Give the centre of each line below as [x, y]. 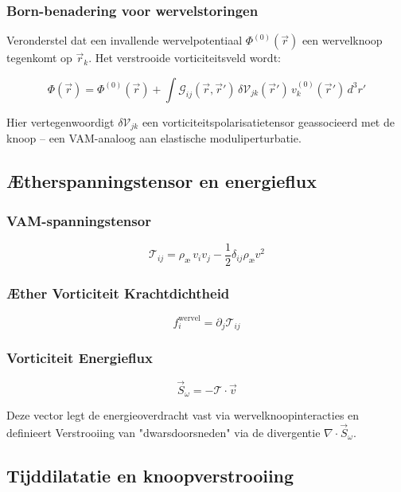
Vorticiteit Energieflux [80, 358]
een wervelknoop [342, 40]
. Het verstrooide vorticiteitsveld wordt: [185, 58]
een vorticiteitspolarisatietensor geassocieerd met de [268, 121]
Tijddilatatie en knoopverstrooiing [150, 475]
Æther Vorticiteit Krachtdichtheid [118, 293]
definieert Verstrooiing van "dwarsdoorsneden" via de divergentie [164, 432]
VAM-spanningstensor [79, 220]
